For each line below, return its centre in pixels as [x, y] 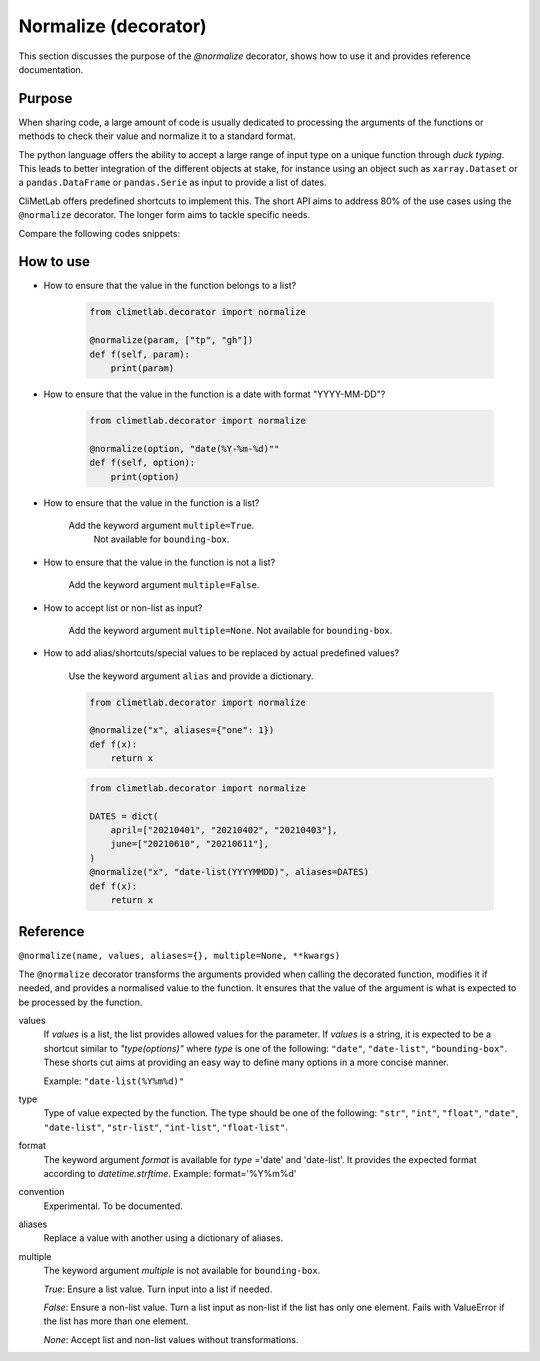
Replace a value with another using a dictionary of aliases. [163, 1238]
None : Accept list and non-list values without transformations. [171, 1339]
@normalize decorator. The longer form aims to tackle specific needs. [164, 215]
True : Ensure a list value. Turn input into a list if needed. [158, 1289]
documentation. [51, 69]
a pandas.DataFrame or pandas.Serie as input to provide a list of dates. [172, 182]
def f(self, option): [142, 463]
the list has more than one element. [116, 1321]
